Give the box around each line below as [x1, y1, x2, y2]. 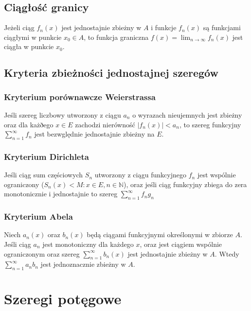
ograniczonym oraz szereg [4, 248, 80, 259]
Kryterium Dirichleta [4, 150, 89, 162]
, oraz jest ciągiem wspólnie [140, 239, 222, 249]
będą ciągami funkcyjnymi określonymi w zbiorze [87, 229, 233, 240]
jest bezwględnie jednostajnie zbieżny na [34, 129, 155, 139]
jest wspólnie [197, 170, 236, 180]
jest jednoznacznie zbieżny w [40, 259, 126, 269]
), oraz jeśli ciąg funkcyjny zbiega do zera [124, 179, 247, 189]
